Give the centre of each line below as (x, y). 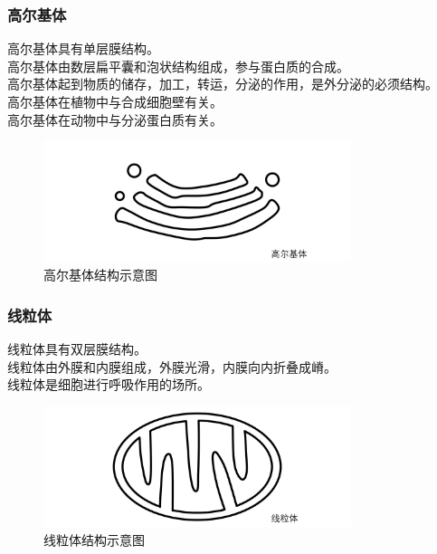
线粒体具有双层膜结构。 (77, 349)
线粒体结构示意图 (94, 540)
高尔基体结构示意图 (100, 275)
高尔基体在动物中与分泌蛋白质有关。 (115, 119)
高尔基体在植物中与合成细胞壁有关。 (115, 101)
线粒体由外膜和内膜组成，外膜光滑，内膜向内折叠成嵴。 (172, 366)
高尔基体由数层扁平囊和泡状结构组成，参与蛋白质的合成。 (178, 66)
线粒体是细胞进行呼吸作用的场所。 (109, 384)
